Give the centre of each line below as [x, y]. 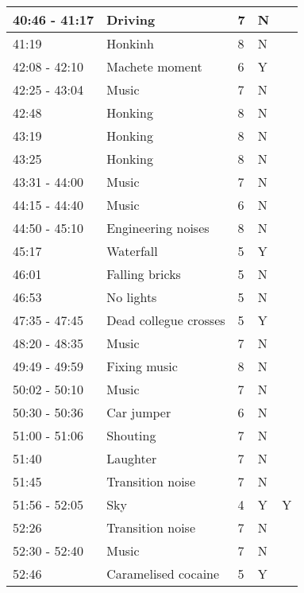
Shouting [131, 435]
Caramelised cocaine [163, 574]
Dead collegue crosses [166, 320]
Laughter [132, 458]
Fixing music [142, 366]
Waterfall [132, 251]
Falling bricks [144, 274]
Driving [131, 19]
